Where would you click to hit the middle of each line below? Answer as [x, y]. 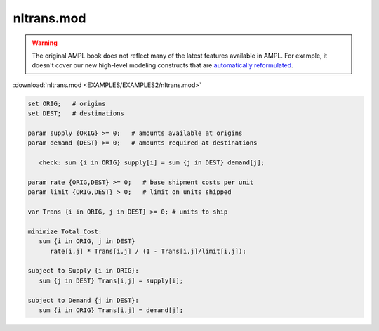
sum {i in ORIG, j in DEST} [87, 241]
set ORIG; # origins [67, 103]
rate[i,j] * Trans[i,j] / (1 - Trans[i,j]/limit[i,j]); [148, 251]
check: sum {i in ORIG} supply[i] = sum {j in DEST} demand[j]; [152, 163]
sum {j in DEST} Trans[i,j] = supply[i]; [111, 280]
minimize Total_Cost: [65, 231]
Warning [45, 43]
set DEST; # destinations [76, 113]
